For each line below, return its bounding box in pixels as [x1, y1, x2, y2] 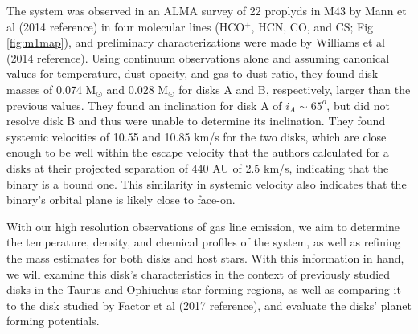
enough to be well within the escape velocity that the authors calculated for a [6, 144, 389, 161]
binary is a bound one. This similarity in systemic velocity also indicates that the [6, 175, 407, 192]
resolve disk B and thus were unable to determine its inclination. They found [6, 112, 386, 129]
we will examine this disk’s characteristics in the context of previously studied [6, 265, 391, 282]
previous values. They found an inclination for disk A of [6, 96, 282, 113]
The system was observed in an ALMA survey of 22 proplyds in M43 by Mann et [6, 2, 407, 18]
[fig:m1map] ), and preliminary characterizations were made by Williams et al [6, 34, 385, 51]
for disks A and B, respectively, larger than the [178, 80, 411, 97]
